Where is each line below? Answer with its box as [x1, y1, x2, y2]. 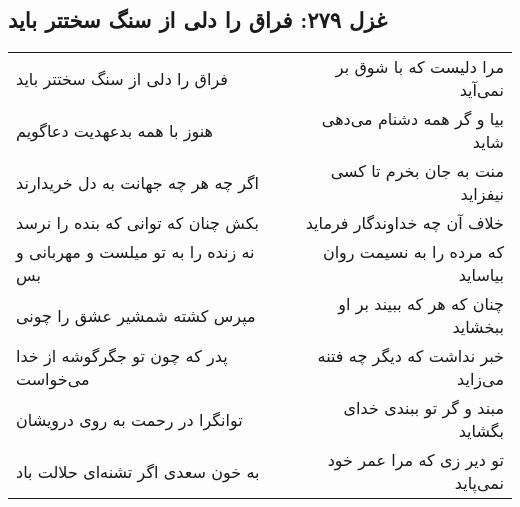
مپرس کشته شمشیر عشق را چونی [16, 303, 256, 327]
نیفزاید [460, 182, 504, 206]
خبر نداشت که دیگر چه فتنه [317, 344, 504, 368]
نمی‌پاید [454, 471, 504, 495]
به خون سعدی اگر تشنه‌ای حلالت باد [16, 459, 260, 483]
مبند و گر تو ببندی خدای [343, 396, 504, 420]
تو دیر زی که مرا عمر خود [327, 448, 504, 472]
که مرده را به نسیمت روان [322, 240, 504, 264]
